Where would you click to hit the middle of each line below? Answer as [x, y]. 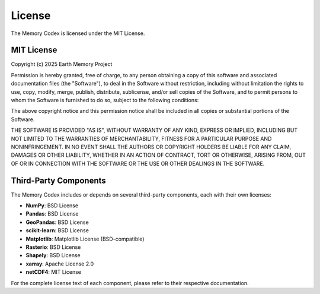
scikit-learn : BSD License [57, 230]
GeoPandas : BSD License [57, 222]
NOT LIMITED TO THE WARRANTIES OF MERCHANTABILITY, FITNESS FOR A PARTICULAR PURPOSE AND [141, 138]
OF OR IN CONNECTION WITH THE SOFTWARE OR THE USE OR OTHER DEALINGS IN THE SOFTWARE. [138, 163]
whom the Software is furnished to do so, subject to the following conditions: [105, 100]
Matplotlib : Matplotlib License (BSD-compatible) [85, 239]
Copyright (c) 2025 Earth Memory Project [62, 64]
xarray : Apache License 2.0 [60, 264]
